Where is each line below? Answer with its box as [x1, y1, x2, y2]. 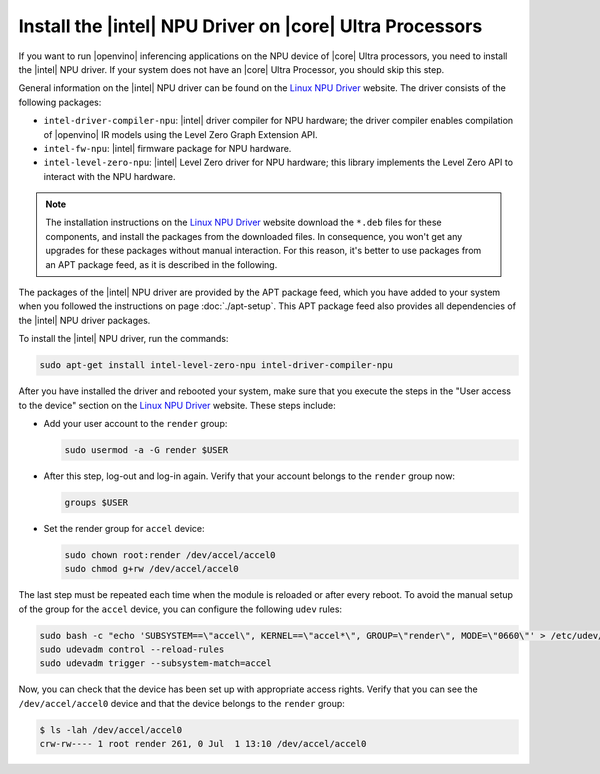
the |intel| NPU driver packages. [18, 314, 151, 326]
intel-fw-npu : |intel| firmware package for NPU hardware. [43, 142, 292, 154]
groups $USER [64, 496, 129, 508]
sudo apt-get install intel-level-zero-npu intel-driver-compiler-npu [39, 360, 394, 371]
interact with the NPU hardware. [43, 170, 176, 182]
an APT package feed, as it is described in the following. [45, 258, 278, 270]
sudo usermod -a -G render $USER [64, 444, 229, 455]
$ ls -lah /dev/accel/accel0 [39, 724, 183, 735]
